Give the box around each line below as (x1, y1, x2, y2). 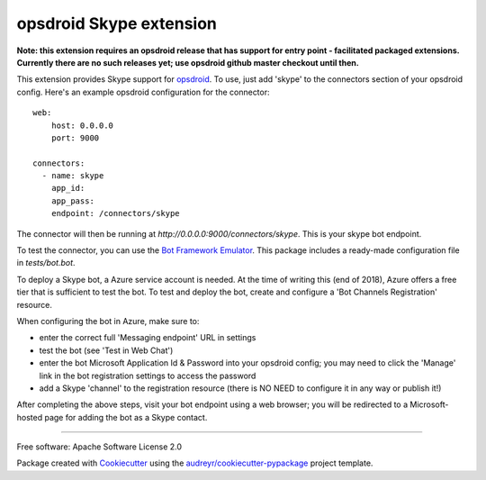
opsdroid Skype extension (16, 14, 218, 33)
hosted (16, 412, 43, 422)
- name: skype (41, 171, 104, 181)
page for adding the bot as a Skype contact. (44, 412, 208, 422)
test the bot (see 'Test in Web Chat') (39, 345, 174, 356)
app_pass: (50, 195, 94, 206)
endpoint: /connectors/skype (50, 208, 180, 219)
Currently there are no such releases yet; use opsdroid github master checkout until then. (16, 57, 359, 68)
